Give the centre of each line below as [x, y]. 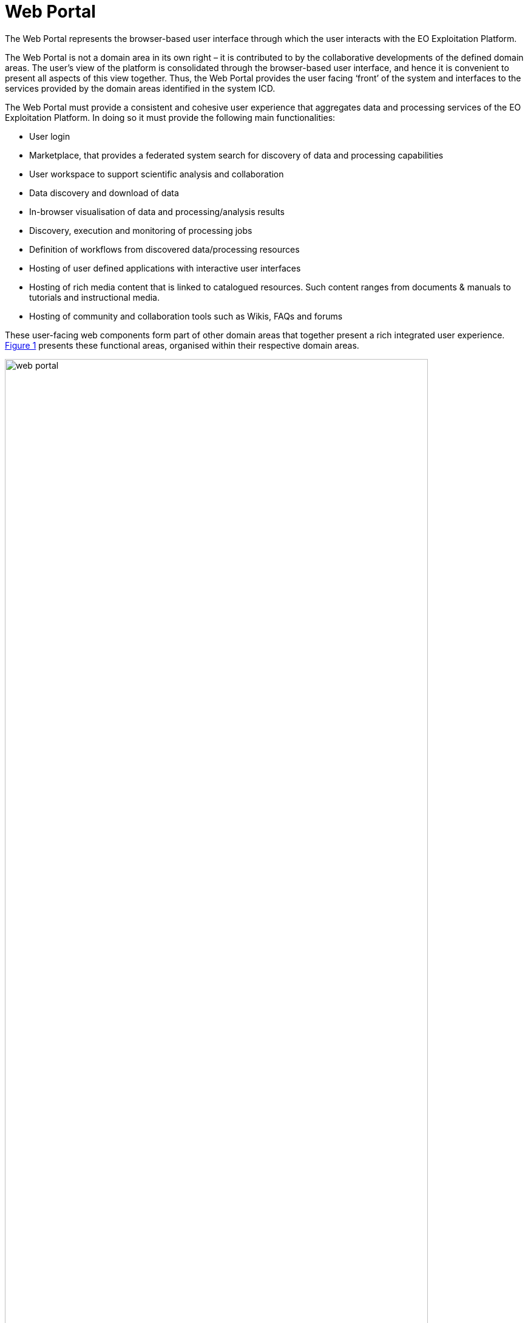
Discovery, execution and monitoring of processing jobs [141, 230]
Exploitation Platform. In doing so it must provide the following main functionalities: [170, 117]
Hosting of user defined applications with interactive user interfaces [165, 268]
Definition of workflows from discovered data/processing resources [164, 249]
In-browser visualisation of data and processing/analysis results [157, 211]
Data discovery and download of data [104, 193]
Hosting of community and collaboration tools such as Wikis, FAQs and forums [186, 316]
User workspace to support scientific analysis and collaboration [157, 174]
